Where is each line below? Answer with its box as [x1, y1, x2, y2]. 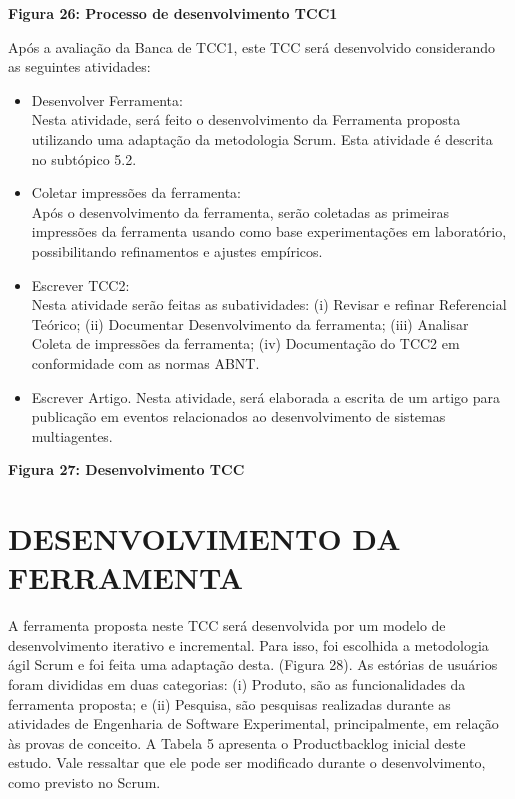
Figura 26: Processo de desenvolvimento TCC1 [8, 3, 338, 23]
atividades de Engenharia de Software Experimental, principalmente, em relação [8, 713, 499, 734]
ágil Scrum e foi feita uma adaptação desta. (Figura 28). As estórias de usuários [8, 654, 498, 675]
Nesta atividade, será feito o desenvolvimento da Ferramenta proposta [31, 109, 461, 130]
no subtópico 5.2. [31, 148, 137, 169]
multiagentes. [31, 425, 113, 446]
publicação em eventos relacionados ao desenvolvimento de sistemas [31, 406, 446, 427]
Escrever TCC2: [31, 274, 130, 295]
